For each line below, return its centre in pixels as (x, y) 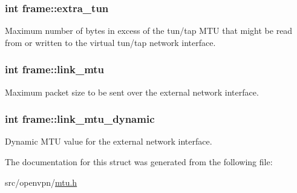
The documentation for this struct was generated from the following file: (139, 162)
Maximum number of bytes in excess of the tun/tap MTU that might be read (149, 31)
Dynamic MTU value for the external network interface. (109, 141)
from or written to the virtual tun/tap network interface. (110, 42)
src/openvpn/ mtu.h (41, 182)
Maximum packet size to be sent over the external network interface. (132, 92)
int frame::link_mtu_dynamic (80, 119)
